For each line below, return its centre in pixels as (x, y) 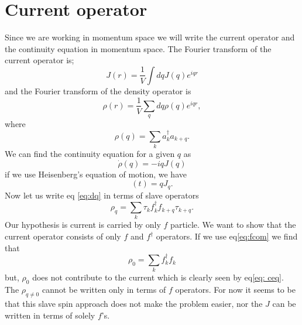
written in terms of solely (50, 315)
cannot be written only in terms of (104, 290)
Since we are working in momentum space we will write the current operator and (150, 37)
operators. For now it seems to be (235, 290)
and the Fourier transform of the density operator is (98, 90)
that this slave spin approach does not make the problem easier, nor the (134, 303)
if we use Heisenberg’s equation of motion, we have (96, 174)
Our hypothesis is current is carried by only (83, 225)
